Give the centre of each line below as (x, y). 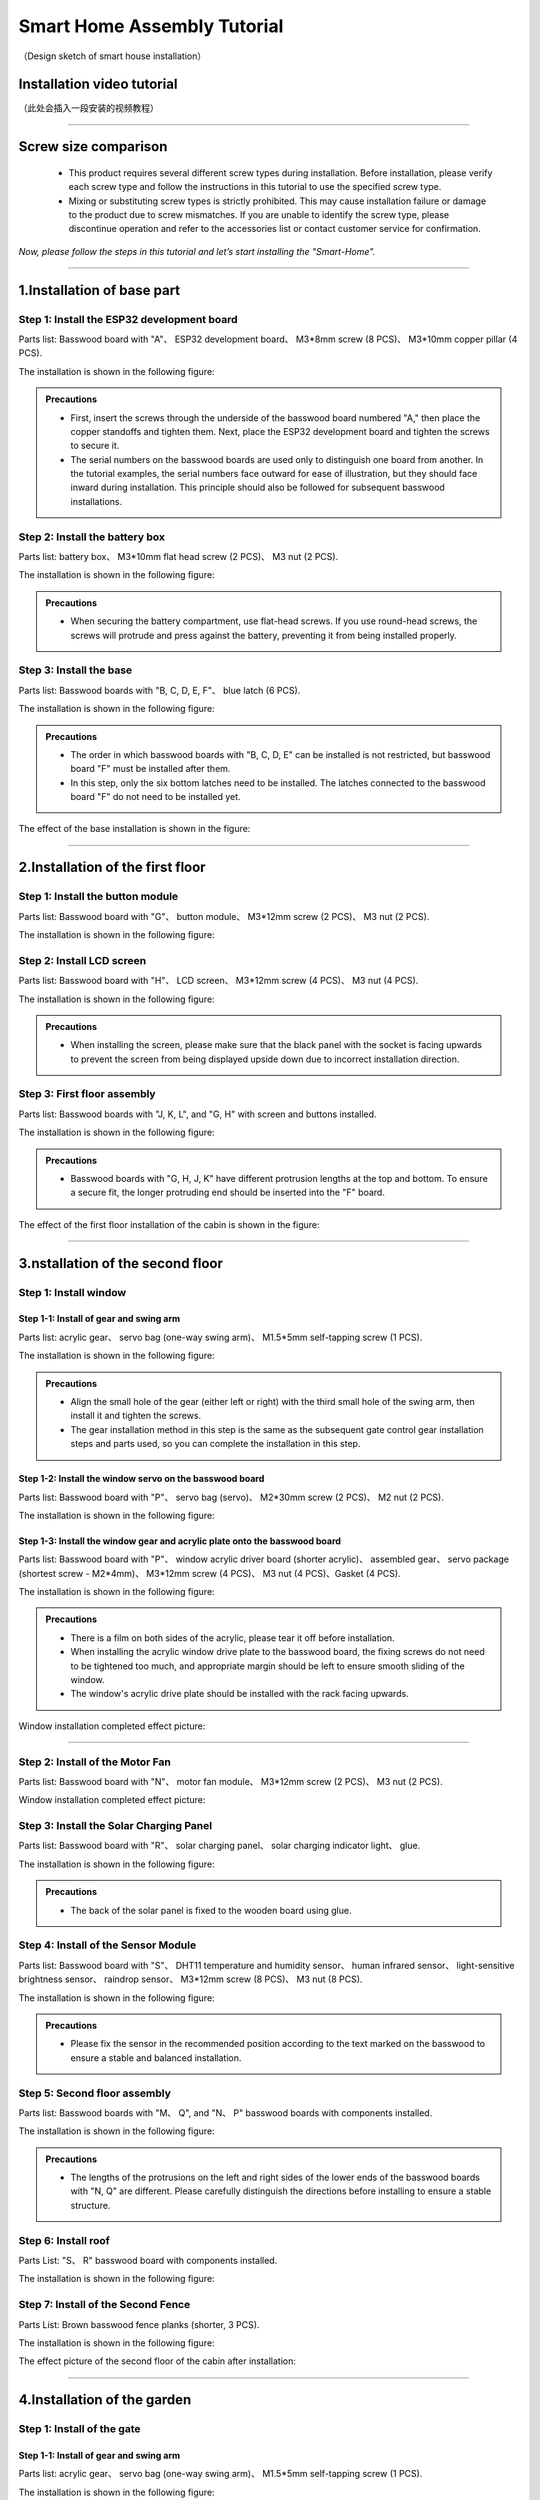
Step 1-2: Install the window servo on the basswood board (141, 1479)
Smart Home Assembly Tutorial (151, 26)
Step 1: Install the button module (98, 897)
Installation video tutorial (98, 84)
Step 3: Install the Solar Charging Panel (115, 1826)
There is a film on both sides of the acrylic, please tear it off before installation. (232, 1637)
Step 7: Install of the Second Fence (104, 2305)
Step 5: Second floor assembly (95, 2093)
